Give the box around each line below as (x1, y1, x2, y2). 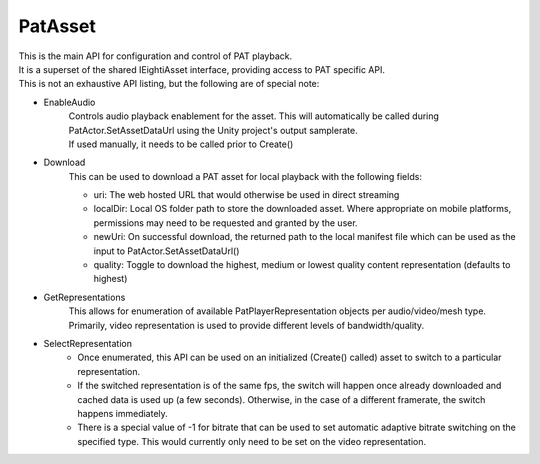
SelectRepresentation (43, 337, 132, 349)
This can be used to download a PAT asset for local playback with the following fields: (68, 170, 422, 182)
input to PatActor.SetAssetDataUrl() (93, 245, 240, 257)
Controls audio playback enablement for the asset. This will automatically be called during (68, 110, 440, 122)
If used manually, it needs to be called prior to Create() (68, 138, 294, 150)
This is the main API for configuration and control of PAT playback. (18, 50, 293, 62)
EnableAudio (43, 96, 96, 108)
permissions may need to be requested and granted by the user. (93, 216, 359, 229)
